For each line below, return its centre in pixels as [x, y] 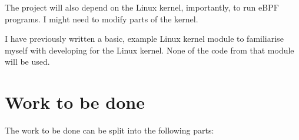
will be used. [27, 61]
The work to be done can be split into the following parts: [109, 130]
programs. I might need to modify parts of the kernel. [102, 19]
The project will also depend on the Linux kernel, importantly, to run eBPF [142, 7]
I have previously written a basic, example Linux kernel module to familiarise [144, 39]
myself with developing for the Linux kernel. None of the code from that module [149, 50]
